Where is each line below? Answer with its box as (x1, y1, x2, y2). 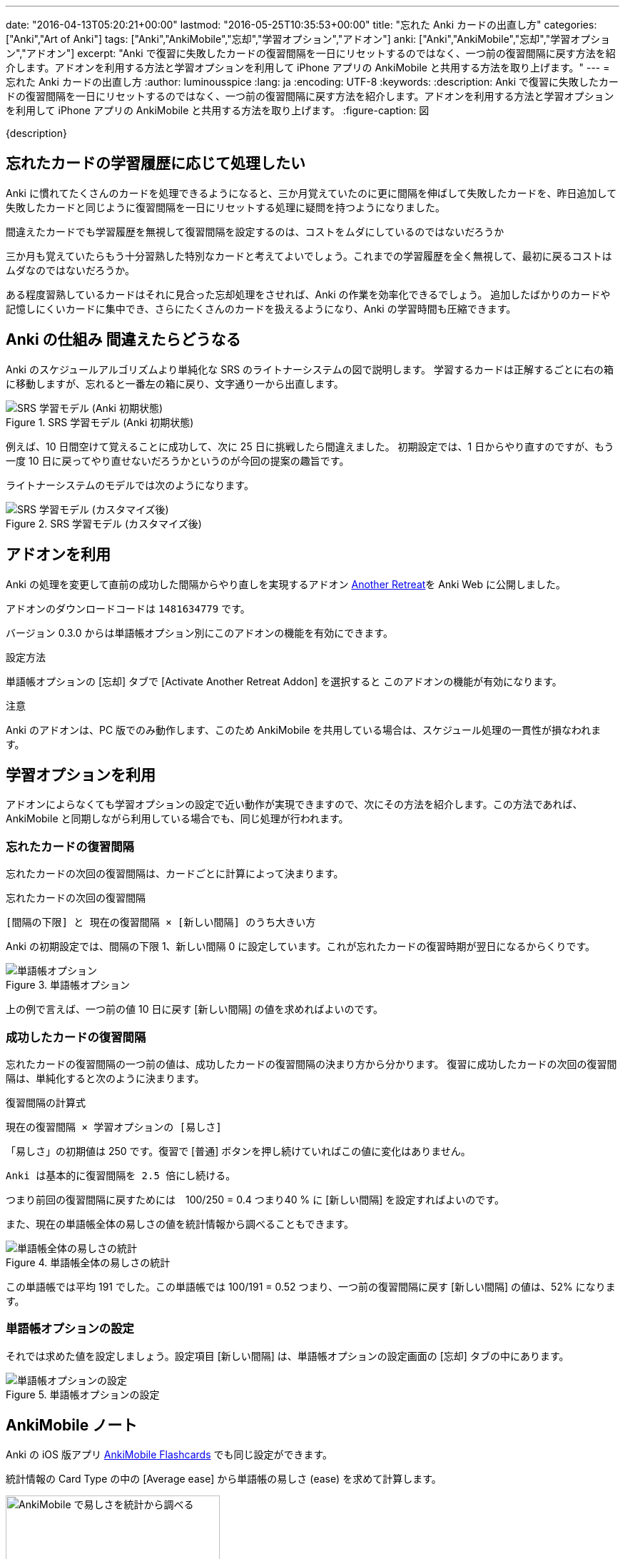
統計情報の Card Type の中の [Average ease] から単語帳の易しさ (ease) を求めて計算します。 (6, 1473, 442, 1485)
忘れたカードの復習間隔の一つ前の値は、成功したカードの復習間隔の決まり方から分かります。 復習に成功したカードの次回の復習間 (6, 1057, 617, 1070)
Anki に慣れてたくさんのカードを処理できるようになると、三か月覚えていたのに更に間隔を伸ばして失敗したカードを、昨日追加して (6, 186, 617, 199)
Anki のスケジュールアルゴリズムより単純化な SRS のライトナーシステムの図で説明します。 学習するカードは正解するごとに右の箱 (6, 363, 614, 375)
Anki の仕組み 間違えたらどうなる (6, 331, 241, 349)
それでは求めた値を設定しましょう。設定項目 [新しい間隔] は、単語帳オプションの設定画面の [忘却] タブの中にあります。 (6, 1349, 569, 1362)
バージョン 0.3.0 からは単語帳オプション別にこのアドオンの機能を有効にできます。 (6, 626, 393, 639)
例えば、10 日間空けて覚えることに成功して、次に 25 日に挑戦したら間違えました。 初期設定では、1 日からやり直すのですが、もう (6, 440, 614, 453)
